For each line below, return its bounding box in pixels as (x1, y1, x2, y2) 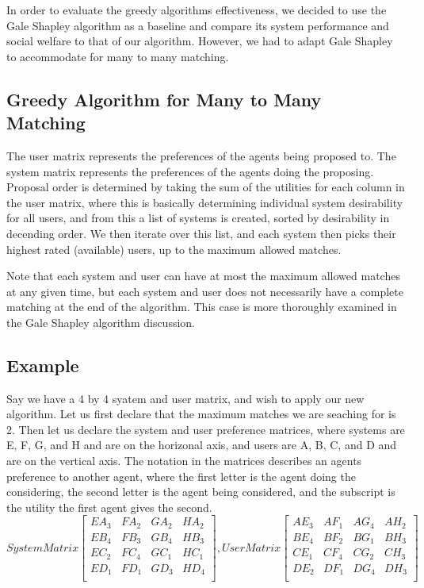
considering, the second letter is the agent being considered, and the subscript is (6, 483, 395, 500)
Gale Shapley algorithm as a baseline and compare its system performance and (6, 17, 389, 33)
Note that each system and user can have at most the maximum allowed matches (6, 267, 400, 284)
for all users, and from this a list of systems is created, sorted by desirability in (6, 209, 390, 226)
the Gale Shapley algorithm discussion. (6, 313, 195, 330)
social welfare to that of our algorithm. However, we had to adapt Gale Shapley (6, 33, 393, 49)
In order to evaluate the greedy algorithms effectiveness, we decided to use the (6, 2, 387, 17)
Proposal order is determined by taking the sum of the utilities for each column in (6, 179, 405, 195)
